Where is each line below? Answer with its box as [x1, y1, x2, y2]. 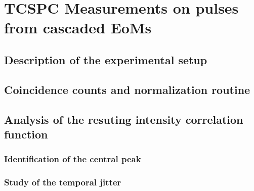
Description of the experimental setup [4, 52, 207, 67]
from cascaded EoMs [4, 17, 152, 38]
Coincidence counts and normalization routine [4, 81, 250, 97]
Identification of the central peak [4, 153, 141, 165]
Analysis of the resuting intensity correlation [4, 111, 243, 127]
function [4, 126, 48, 141]
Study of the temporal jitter [4, 176, 121, 188]
